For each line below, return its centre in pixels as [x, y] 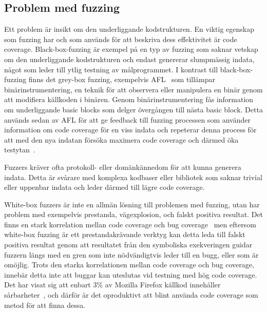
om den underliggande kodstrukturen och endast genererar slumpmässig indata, [129, 59]
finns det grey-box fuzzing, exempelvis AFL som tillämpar [122, 79]
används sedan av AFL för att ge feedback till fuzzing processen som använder [127, 119]
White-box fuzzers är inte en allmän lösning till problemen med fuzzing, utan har [132, 204]
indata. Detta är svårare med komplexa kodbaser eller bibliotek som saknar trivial [133, 177]
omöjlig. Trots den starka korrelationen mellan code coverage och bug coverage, [129, 265]
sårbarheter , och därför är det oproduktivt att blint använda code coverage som [131, 295]
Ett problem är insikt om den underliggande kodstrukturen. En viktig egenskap [129, 29]
